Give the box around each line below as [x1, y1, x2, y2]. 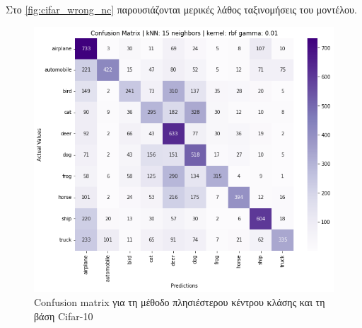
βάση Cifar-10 [34, 308, 93, 323]
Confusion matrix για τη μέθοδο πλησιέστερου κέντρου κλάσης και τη [34, 295, 325, 310]
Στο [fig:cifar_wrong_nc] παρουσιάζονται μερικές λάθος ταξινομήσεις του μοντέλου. [6, 2, 357, 16]
